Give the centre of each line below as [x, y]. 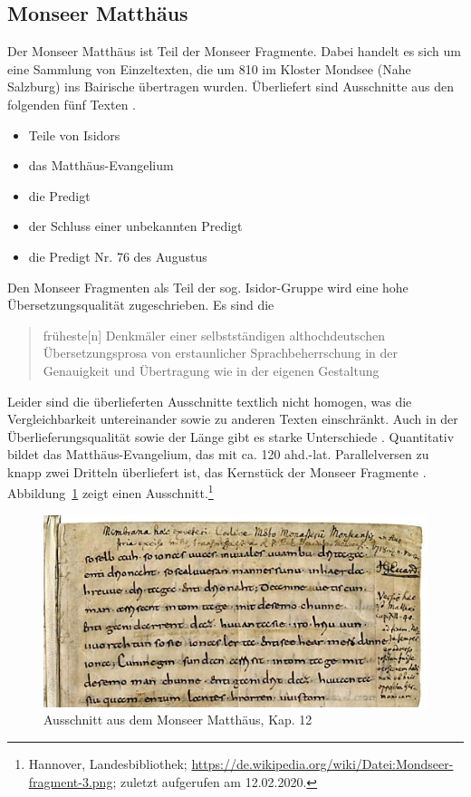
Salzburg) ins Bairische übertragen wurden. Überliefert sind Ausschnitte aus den [231, 86]
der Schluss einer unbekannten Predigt [135, 226]
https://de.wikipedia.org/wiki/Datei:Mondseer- [322, 763]
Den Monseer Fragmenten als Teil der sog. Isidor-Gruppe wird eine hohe [208, 287]
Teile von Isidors [74, 134]
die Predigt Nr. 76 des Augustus [118, 256]
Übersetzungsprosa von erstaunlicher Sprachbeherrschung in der [220, 353]
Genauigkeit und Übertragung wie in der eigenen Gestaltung [211, 370]
